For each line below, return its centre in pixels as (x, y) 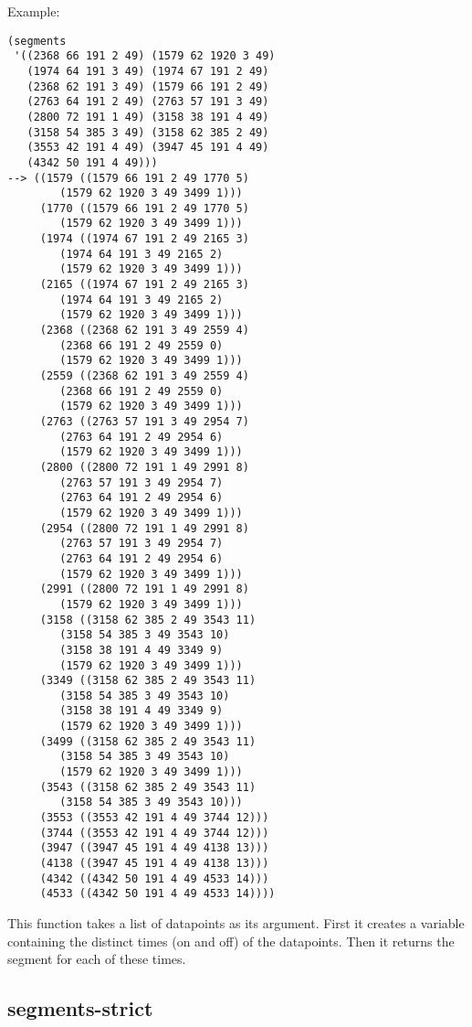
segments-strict (80, 1008)
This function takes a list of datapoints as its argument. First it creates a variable (236, 923)
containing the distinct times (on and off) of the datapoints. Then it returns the (231, 941)
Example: (34, 11)
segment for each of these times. (97, 959)
